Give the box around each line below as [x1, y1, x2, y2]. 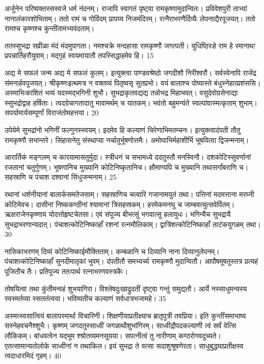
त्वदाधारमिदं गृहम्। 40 [5, 350, 61, 361]
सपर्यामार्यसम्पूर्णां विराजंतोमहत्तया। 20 [5, 107, 99, 118]
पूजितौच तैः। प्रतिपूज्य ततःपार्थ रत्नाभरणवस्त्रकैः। [5, 266, 128, 277]
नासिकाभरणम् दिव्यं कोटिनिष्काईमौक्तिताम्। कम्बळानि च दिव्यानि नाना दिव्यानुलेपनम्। [5, 246, 220, 256]
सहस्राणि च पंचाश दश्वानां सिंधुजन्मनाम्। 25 [5, 172, 117, 182]
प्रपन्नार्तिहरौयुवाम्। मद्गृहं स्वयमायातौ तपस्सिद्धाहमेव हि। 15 [5, 50, 154, 61]
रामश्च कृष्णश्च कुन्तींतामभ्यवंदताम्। [5, 23, 95, 34]
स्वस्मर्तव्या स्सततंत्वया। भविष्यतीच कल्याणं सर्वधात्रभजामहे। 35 [5, 293, 166, 304]
